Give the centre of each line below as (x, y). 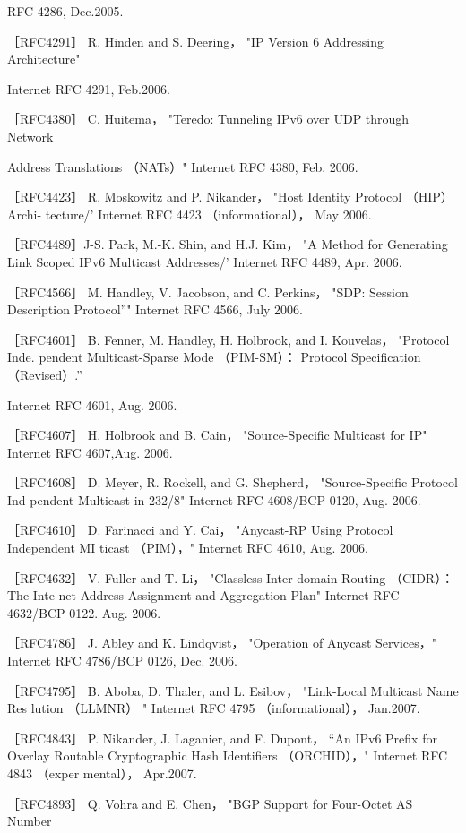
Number (30, 821)
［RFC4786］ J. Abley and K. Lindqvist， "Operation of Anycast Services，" (222, 643)
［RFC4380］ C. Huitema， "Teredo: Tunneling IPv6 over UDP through (208, 119)
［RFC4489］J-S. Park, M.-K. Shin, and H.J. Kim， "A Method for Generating (228, 244)
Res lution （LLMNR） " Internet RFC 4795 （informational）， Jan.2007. (214, 708)
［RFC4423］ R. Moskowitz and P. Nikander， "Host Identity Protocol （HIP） (230, 197)
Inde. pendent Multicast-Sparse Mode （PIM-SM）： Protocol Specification (214, 357)
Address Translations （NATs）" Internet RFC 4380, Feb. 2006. (183, 166)
